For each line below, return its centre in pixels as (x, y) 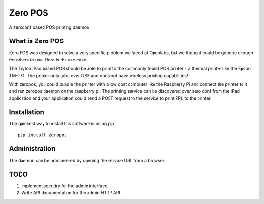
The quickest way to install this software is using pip (62, 123)
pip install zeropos (42, 135)
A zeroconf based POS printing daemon (49, 27)
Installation (26, 112)
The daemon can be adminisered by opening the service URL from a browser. (87, 160)
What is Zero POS (36, 41)
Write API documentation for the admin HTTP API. (71, 193)
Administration (32, 149)
